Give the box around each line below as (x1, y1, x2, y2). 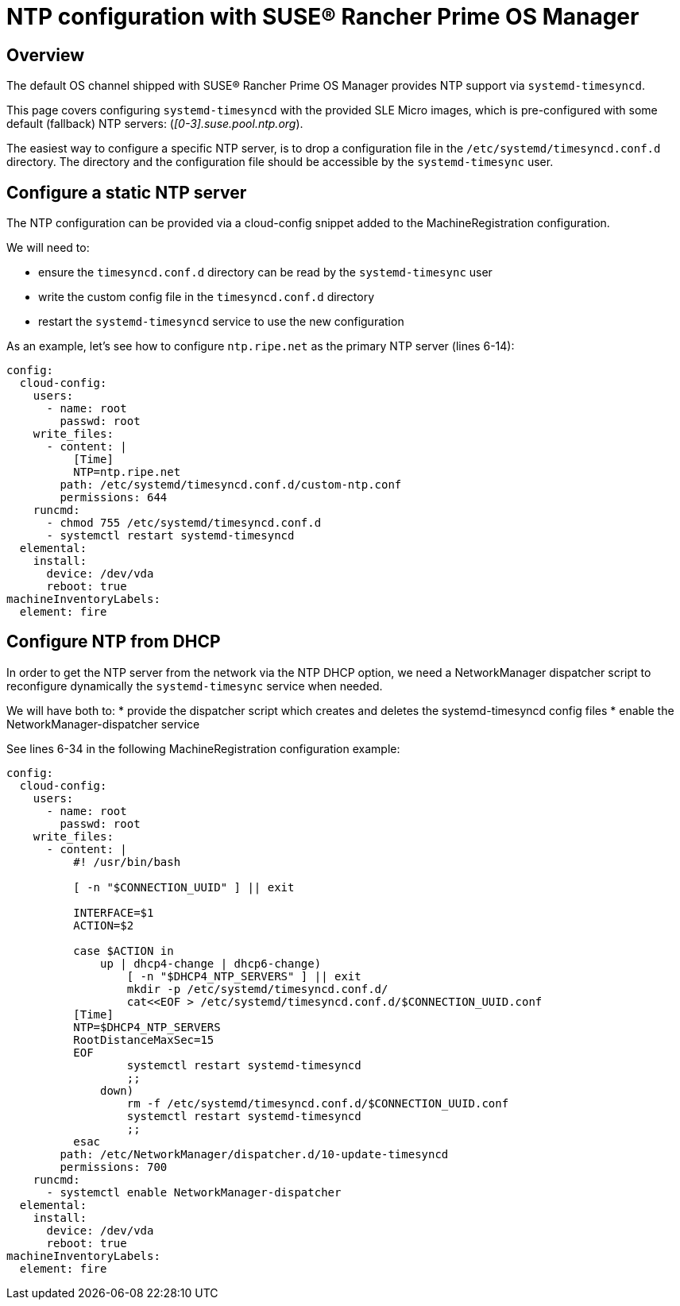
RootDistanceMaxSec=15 (73, 1033, 214, 1046)
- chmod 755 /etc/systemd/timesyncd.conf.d (46, 516, 322, 530)
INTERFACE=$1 (73, 906, 154, 919)
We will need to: (6, 241, 90, 255)
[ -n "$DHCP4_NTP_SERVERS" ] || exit (126, 969, 361, 983)
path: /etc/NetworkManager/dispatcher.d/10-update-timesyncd (60, 1147, 449, 1161)
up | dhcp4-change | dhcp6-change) (100, 956, 322, 970)
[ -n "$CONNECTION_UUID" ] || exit (73, 880, 295, 894)
